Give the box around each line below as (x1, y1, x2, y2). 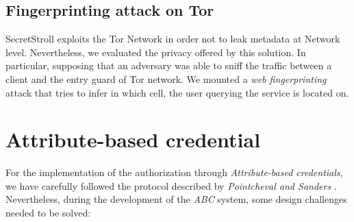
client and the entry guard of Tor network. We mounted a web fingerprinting (5, 71, 327, 86)
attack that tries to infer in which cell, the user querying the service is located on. (5, 85, 349, 99)
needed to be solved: (5, 206, 91, 220)
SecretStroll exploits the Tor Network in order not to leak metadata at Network (5, 32, 340, 46)
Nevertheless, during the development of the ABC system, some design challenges (5, 192, 347, 206)
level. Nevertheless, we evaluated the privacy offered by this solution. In (5, 45, 306, 59)
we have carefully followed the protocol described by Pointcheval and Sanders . (5, 178, 337, 193)
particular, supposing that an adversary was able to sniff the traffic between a (5, 58, 332, 73)
